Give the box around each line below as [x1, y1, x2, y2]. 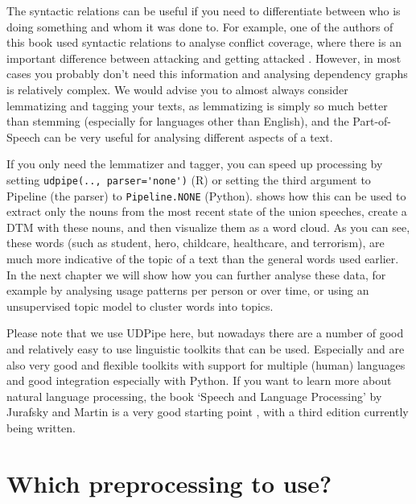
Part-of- [352, 113, 392, 130]
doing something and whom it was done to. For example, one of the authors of [6, 18, 393, 35]
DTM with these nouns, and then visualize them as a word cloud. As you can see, [6, 218, 410, 235]
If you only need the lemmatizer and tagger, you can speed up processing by [6, 155, 383, 172]
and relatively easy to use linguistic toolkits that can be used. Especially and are [6, 341, 405, 357]
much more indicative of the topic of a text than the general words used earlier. [6, 250, 399, 267]
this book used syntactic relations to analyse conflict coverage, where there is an [6, 34, 402, 51]
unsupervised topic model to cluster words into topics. [6, 297, 274, 314]
